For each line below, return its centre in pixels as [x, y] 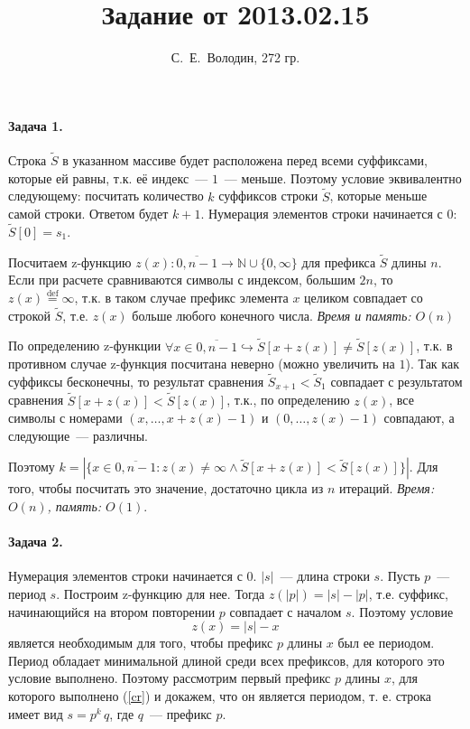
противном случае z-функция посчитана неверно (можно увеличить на [202, 364]
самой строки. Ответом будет [88, 214]
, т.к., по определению [288, 400]
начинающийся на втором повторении [112, 611]
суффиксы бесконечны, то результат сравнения [136, 381]
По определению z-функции [85, 346]
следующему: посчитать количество [106, 196]
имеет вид [36, 713]
